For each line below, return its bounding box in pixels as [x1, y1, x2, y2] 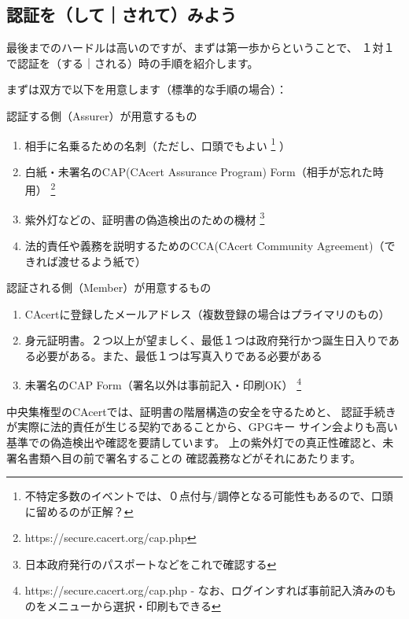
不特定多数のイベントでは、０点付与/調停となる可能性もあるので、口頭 [24, 488, 393, 504]
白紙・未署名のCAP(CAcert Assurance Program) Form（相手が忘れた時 [24, 163, 384, 179]
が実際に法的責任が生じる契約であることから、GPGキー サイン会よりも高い [6, 418, 398, 435]
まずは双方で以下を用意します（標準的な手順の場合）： [6, 81, 287, 98]
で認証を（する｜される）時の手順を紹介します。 [6, 54, 259, 71]
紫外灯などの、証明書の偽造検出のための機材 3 [24, 208, 265, 227]
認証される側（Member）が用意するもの [6, 279, 212, 296]
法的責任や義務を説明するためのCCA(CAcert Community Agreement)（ [24, 237, 385, 253]
